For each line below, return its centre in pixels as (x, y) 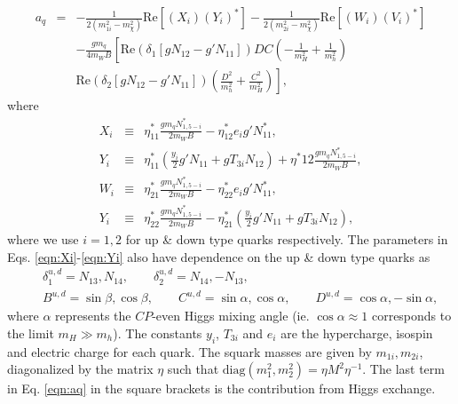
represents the (93, 316)
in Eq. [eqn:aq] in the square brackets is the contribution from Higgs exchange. (221, 388)
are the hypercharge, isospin (357, 333)
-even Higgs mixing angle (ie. (231, 316)
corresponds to (411, 316)
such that (193, 369)
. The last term (403, 369)
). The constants (158, 333)
